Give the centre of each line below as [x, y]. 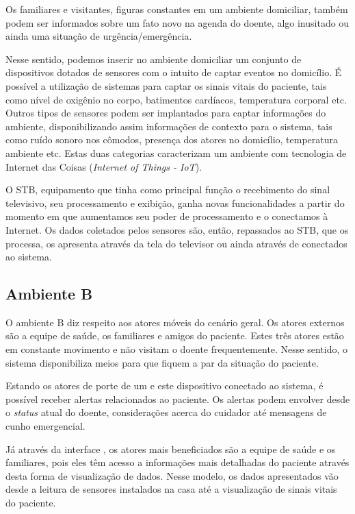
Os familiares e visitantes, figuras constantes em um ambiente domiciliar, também [177, 9]
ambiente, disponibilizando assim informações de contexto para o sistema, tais [169, 126]
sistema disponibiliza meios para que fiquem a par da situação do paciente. [162, 362]
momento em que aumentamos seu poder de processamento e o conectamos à [167, 216]
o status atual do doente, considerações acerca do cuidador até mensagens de [166, 412]
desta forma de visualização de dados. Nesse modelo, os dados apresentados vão [172, 475]
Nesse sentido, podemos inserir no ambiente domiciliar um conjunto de [154, 59]
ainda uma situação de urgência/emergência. [99, 36]
